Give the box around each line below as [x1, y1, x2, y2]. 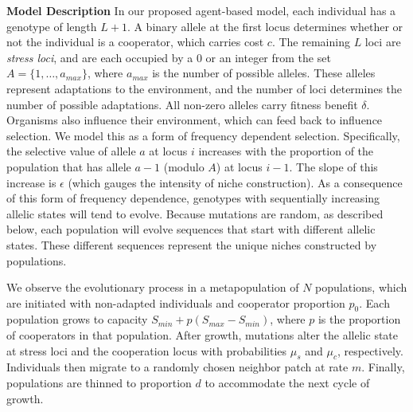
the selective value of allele [6, 143, 136, 159]
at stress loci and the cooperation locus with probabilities [6, 342, 287, 359]
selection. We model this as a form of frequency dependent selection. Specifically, [6, 127, 400, 143]
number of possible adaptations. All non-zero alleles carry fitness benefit [6, 96, 358, 112]
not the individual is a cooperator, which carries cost [6, 33, 264, 50]
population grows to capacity [6, 311, 148, 328]
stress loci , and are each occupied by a [6, 49, 193, 65]
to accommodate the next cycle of [205, 375, 370, 391]
